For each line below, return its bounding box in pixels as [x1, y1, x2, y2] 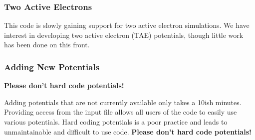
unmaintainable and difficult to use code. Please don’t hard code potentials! [4, 126, 252, 137]
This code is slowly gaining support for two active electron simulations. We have [4, 20, 250, 30]
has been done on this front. [4, 39, 90, 50]
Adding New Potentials [4, 60, 100, 73]
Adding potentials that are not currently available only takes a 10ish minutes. [4, 97, 242, 107]
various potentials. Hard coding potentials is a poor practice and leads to [4, 117, 228, 127]
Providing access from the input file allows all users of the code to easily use [4, 107, 237, 117]
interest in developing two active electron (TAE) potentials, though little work [4, 29, 244, 40]
